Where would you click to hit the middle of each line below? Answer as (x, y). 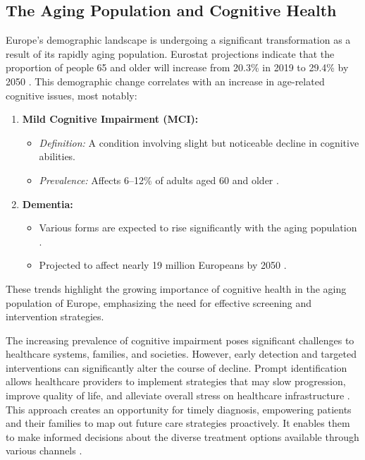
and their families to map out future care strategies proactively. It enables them (178, 423)
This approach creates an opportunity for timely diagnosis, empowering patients (179, 409)
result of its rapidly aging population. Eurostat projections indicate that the (170, 53)
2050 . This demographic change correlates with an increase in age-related (165, 81)
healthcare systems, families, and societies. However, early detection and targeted (181, 354)
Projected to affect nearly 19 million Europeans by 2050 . (163, 265)
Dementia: (48, 204)
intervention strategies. (55, 316)
